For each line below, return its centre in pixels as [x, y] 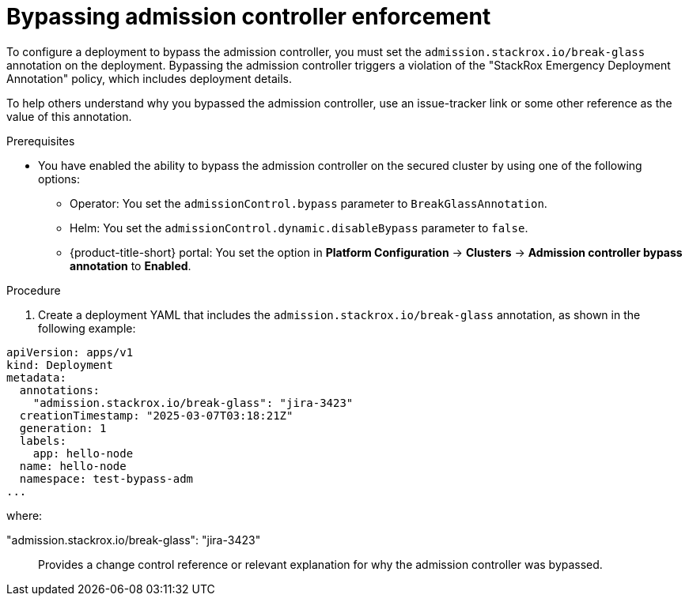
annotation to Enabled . [131, 265]
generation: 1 [63, 428]
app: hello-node [83, 453]
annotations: [60, 390]
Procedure [34, 290]
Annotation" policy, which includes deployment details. [149, 78]
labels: [43, 440]
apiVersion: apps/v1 [70, 352]
